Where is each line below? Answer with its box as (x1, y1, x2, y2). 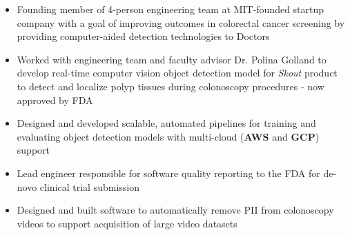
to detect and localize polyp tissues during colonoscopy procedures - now (17, 79, 324, 93)
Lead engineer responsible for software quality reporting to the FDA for (17, 165, 320, 180)
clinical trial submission (39, 179, 140, 194)
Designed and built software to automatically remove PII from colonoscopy (17, 203, 334, 217)
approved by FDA (17, 92, 93, 107)
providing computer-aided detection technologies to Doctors (17, 29, 270, 43)
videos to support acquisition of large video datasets (17, 216, 237, 230)
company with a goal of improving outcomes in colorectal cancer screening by (17, 15, 345, 30)
